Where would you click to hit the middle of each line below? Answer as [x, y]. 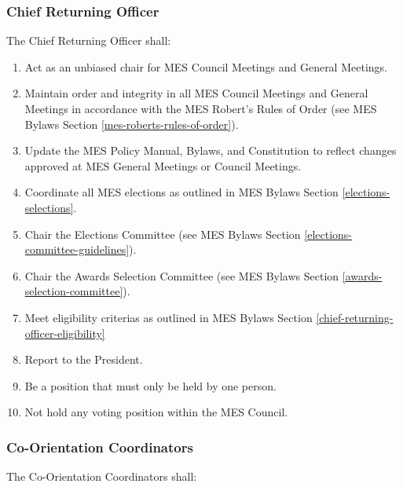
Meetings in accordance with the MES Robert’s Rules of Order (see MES [201, 108]
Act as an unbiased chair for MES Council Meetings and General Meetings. [206, 66]
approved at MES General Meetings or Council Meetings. [163, 165]
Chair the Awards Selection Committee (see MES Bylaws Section [182, 275]
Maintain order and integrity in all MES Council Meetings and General [196, 93]
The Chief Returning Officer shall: [89, 40]
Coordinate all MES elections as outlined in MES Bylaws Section [181, 192]
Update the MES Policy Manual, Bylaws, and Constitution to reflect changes [211, 150]
